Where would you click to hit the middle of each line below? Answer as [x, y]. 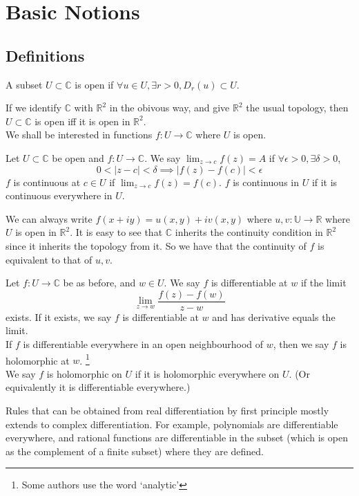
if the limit [323, 283]
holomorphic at [38, 360]
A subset [24, 84]
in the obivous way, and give [169, 108]
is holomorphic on [84, 373]
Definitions [45, 55]
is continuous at [47, 182]
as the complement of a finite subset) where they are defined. [135, 451]
